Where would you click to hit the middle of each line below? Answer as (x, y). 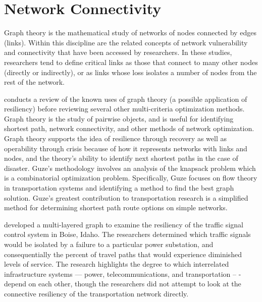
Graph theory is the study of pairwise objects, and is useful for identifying (119, 118)
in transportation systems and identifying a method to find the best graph (119, 188)
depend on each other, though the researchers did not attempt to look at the (123, 284)
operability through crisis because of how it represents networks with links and (126, 148)
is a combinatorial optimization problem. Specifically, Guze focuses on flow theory (131, 178)
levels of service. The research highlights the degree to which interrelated (117, 264)
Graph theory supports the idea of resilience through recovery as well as (115, 138)
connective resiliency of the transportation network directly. (96, 293)
